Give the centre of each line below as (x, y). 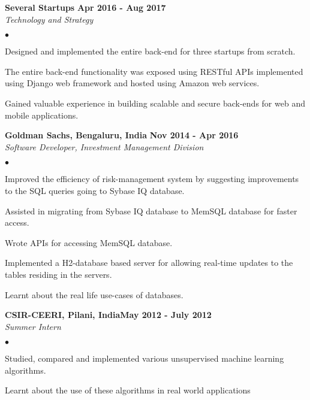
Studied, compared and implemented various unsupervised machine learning (145, 358)
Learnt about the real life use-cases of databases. (94, 294)
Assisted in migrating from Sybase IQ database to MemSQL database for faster (151, 210)
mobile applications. (42, 115)
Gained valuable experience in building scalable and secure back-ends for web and (155, 103)
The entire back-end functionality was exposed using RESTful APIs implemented (154, 71)
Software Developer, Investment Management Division (104, 146)
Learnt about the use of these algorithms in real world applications (128, 390)
